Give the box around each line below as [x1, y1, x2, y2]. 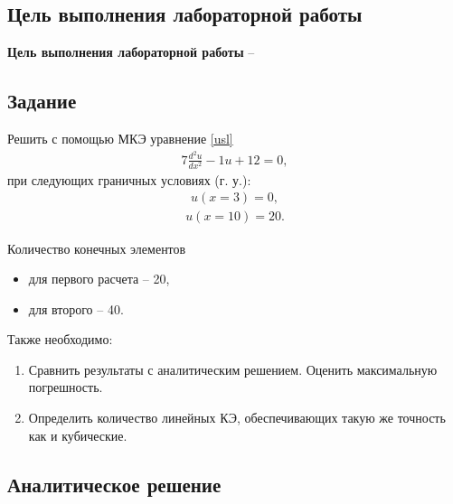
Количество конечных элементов [7, 238, 186, 257]
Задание [7, 87, 77, 115]
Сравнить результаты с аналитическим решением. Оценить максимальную [28, 359, 438, 378]
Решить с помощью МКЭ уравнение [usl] [7, 129, 233, 147]
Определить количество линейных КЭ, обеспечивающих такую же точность [28, 408, 446, 427]
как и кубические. [28, 425, 127, 444]
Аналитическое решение [7, 470, 222, 498]
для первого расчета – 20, [28, 269, 170, 288]
